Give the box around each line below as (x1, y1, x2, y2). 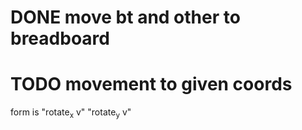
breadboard (10, 27, 110, 50)
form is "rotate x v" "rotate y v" (10, 106, 132, 120)
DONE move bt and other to (10, 6, 241, 29)
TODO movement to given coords (10, 73, 293, 96)
